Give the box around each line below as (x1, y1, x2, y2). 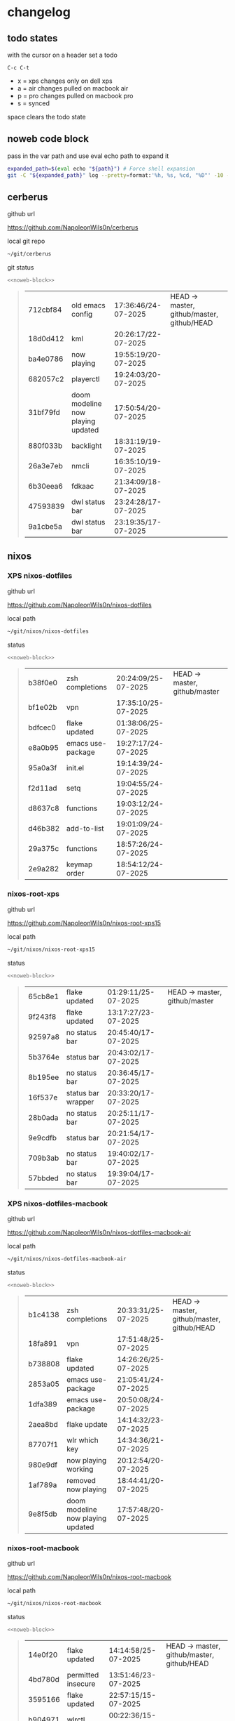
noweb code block (7, 133, 90, 145)
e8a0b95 (27, 742, 59, 752)
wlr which (66, 1435, 99, 1445)
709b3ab (27, 1153, 59, 1163)
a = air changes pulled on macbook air (17, 84, 129, 92)
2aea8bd (27, 1419, 58, 1429)
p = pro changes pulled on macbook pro (17, 92, 134, 100)
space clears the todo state (7, 113, 86, 121)
